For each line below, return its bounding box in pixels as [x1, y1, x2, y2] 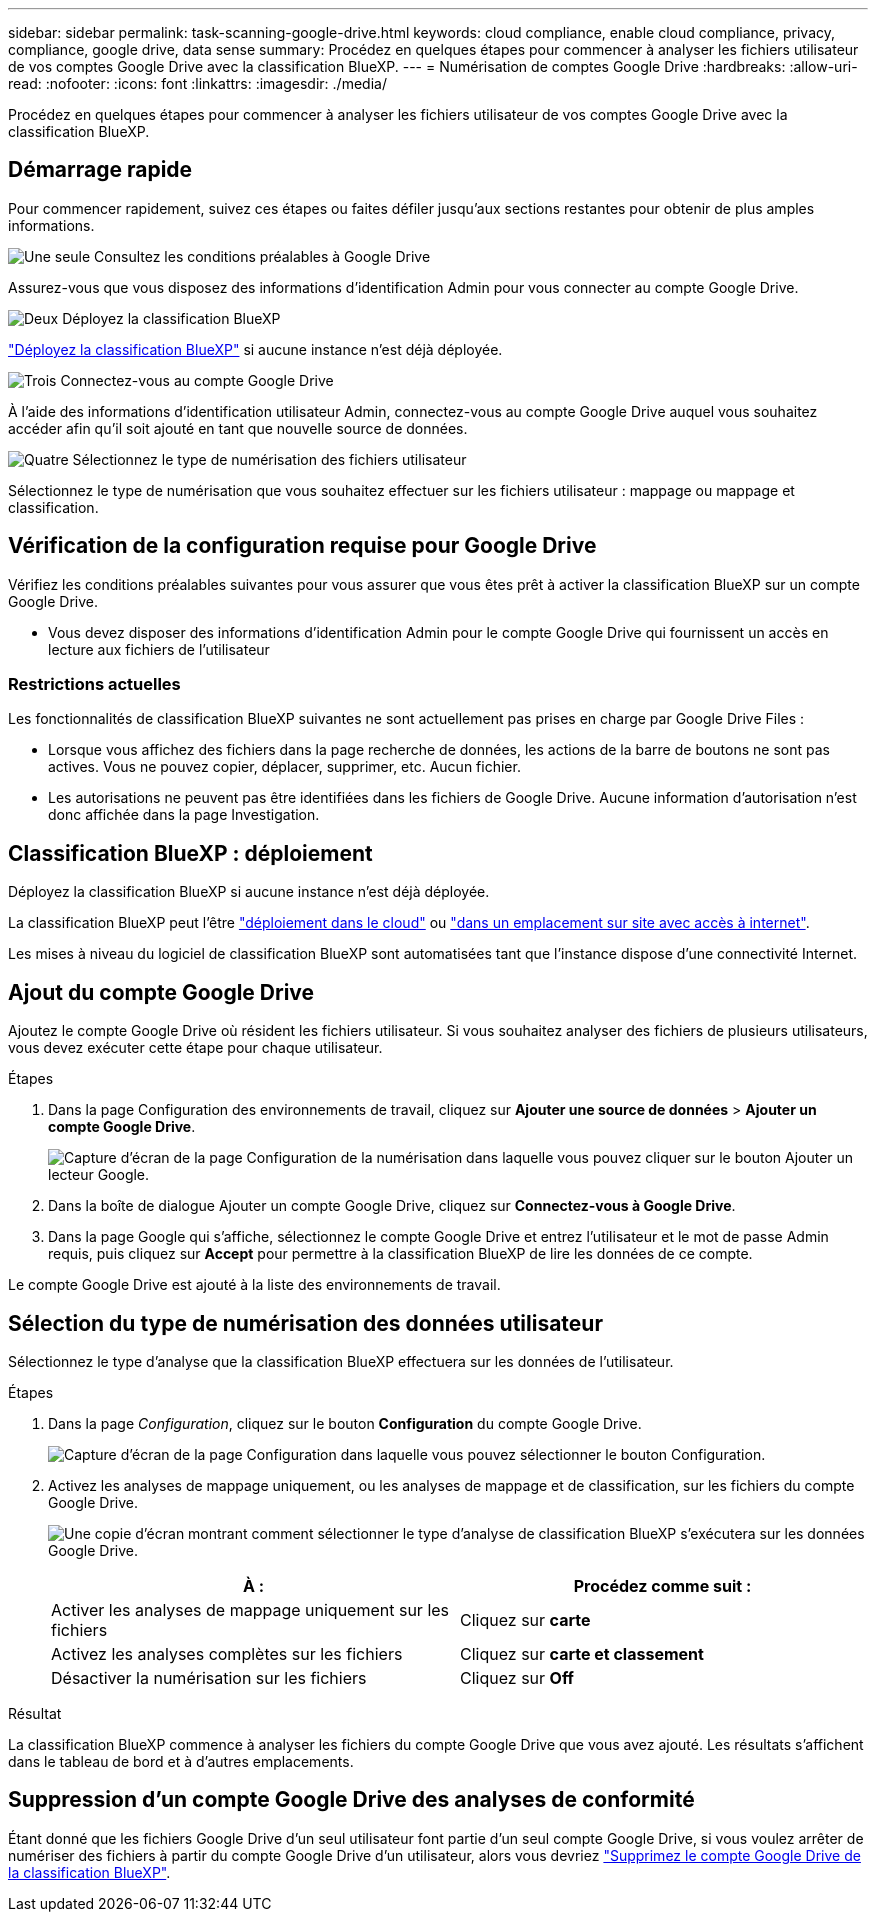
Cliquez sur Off [460, 1667, 574, 1688]
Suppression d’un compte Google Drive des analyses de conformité [8, 1787, 695, 1813]
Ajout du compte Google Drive [8, 979, 315, 1005]
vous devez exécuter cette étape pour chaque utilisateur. [8, 1039, 383, 1057]
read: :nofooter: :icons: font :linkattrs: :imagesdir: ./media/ [8, 75, 387, 92]
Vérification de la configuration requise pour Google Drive [8, 533, 597, 559]
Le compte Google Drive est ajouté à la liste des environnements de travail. [8, 1276, 501, 1294]
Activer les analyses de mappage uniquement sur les [51, 1599, 450, 1620]
